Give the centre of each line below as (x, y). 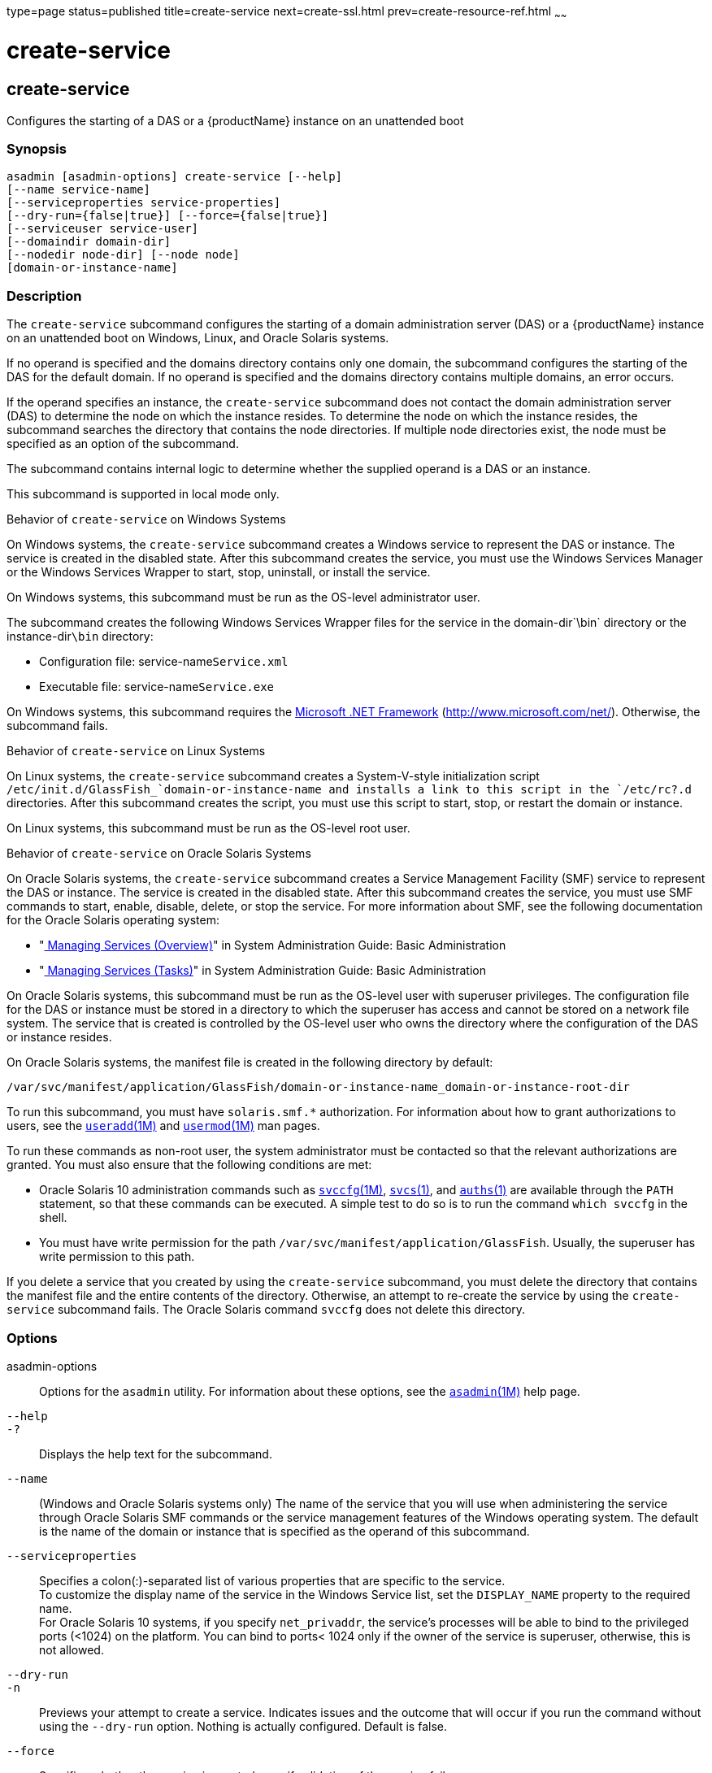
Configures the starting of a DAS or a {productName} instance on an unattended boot (235, 120)
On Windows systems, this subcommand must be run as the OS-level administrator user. (243, 598)
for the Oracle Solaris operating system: (113, 920)
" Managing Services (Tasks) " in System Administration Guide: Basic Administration (263, 971)
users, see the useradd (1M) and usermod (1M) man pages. (163, 1126)
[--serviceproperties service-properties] (144, 203)
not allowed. (72, 1649)
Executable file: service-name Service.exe (157, 687)
